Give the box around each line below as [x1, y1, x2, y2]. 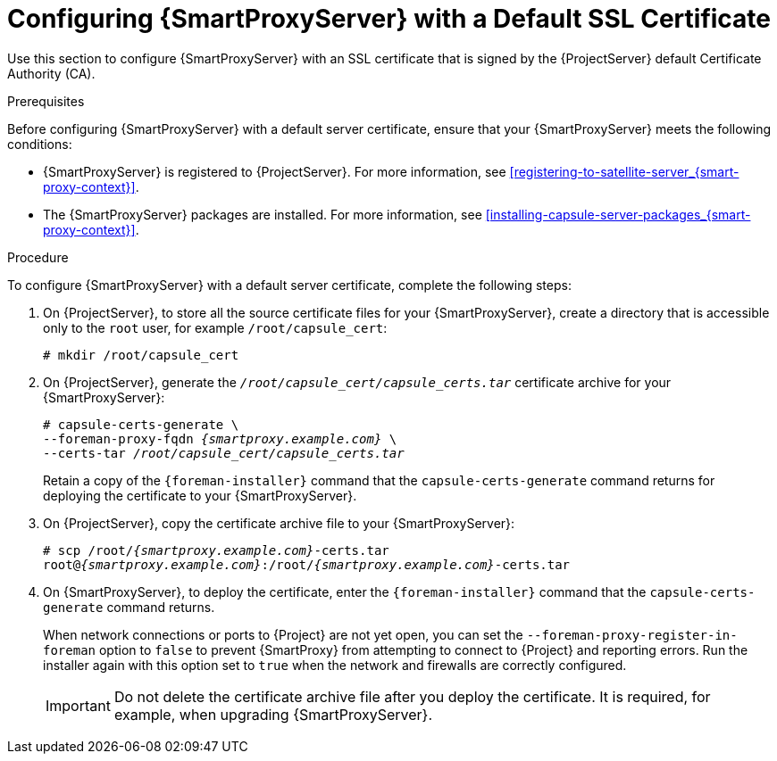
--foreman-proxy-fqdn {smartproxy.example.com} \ [43, 431, 397, 446]
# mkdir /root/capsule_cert [43, 347, 239, 362]
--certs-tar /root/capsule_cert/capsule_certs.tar [43, 445, 405, 460]
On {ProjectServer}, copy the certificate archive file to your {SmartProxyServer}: [43, 515, 515, 531]
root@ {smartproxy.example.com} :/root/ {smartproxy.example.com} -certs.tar [43, 557, 571, 572]
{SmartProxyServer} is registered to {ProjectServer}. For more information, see [43, 163, 506, 179]
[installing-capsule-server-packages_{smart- [485, 206, 751, 222]
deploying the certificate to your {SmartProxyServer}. [43, 487, 357, 503]
